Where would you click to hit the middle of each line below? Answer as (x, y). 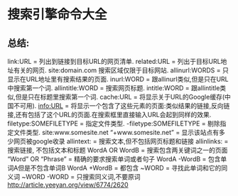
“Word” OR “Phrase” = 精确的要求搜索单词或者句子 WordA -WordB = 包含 (114, 159)
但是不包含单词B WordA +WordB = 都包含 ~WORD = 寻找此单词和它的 (119, 168)
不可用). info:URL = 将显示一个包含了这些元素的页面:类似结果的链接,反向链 (121, 106)
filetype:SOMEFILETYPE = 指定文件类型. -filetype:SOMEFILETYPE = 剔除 (114, 124)
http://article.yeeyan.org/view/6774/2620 (68, 185)
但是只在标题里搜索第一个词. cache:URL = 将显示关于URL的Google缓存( (120, 97)
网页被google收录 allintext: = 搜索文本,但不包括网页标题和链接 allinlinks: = (121, 141)
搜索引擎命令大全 (58, 15)
